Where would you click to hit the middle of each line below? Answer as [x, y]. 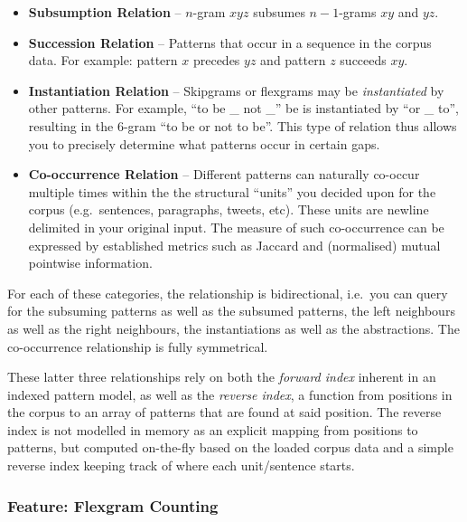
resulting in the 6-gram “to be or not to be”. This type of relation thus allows [243, 125]
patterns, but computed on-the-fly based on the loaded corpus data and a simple [230, 447]
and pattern [293, 60]
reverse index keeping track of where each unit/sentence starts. [181, 465]
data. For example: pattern [103, 60]
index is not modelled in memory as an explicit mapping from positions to [213, 429]
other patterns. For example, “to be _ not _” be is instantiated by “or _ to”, [243, 108]
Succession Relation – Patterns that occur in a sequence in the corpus [230, 42]
